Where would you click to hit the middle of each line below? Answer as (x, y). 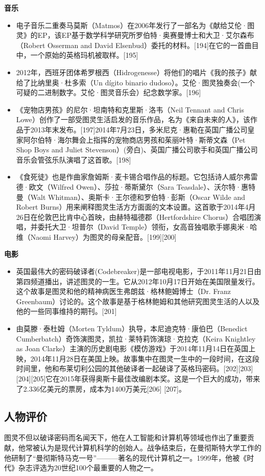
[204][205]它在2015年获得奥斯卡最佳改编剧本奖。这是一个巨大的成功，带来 (138, 378)
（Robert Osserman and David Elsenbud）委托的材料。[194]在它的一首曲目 (137, 45)
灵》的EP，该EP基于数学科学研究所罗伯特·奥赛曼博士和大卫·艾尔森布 (135, 35)
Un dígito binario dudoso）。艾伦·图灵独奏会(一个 (174, 82)
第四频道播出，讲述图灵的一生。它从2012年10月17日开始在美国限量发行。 (138, 281)
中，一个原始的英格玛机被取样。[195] (77, 55)
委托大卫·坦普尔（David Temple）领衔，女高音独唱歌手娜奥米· (144, 227)
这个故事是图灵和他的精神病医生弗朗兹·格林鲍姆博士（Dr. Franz (123, 291)
